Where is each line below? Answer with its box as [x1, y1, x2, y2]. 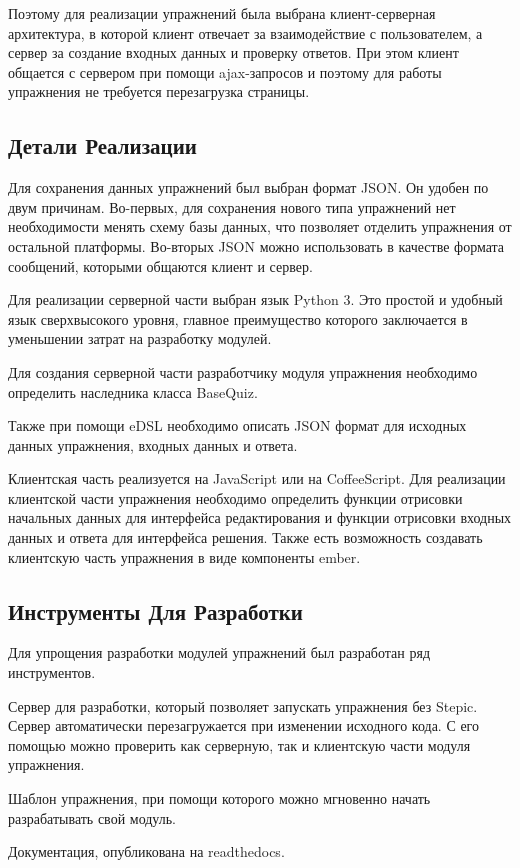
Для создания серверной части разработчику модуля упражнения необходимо [8, 361, 478, 382]
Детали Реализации [8, 130, 197, 161]
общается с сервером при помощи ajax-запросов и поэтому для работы [8, 61, 442, 82]
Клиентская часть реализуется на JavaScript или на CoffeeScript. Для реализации [8, 468, 506, 489]
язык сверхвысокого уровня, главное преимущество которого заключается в [8, 308, 468, 329]
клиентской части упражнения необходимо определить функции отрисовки [8, 487, 463, 508]
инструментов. [8, 662, 96, 683]
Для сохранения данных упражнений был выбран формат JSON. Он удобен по [8, 177, 489, 198]
